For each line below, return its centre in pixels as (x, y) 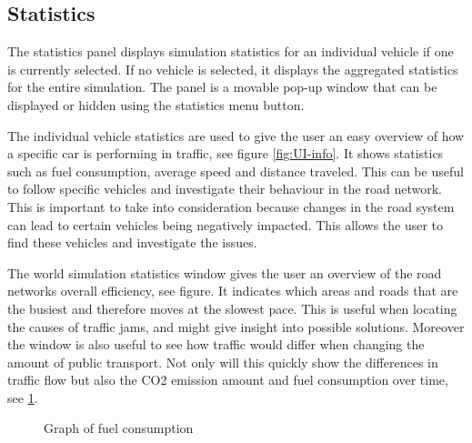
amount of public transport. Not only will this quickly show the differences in (223, 362)
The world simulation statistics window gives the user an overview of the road (225, 272)
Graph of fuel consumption (119, 428)
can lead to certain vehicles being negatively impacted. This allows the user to (226, 224)
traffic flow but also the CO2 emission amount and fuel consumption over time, (228, 380)
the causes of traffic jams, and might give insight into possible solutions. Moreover (236, 326)
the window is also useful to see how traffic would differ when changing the (216, 344)
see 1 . (23, 397)
